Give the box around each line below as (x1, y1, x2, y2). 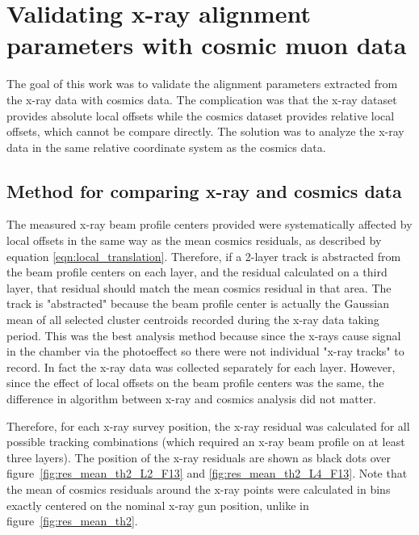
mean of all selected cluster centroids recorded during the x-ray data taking (6, 311, 379, 328)
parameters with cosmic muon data (6, 28, 407, 61)
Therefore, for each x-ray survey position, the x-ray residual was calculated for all (6, 417, 410, 434)
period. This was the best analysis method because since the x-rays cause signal (6, 326, 401, 343)
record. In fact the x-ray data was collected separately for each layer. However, (6, 358, 396, 375)
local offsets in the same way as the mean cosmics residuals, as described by (6, 232, 382, 249)
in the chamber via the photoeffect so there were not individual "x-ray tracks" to (6, 343, 404, 360)
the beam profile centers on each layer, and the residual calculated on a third (6, 263, 388, 280)
